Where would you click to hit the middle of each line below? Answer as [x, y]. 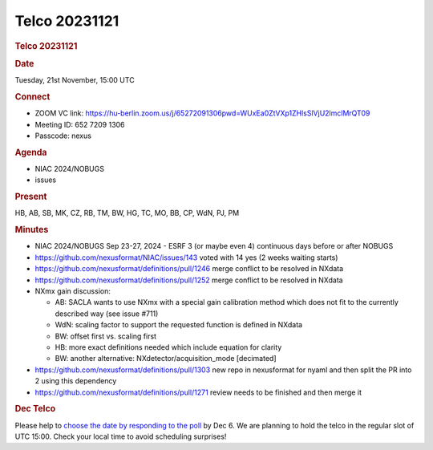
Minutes [32, 230]
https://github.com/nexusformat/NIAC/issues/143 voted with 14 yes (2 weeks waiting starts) [186, 257]
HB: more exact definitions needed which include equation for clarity [168, 347]
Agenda [31, 152]
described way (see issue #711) [107, 314]
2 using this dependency [76, 381]
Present [31, 197]
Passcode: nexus [63, 136]
